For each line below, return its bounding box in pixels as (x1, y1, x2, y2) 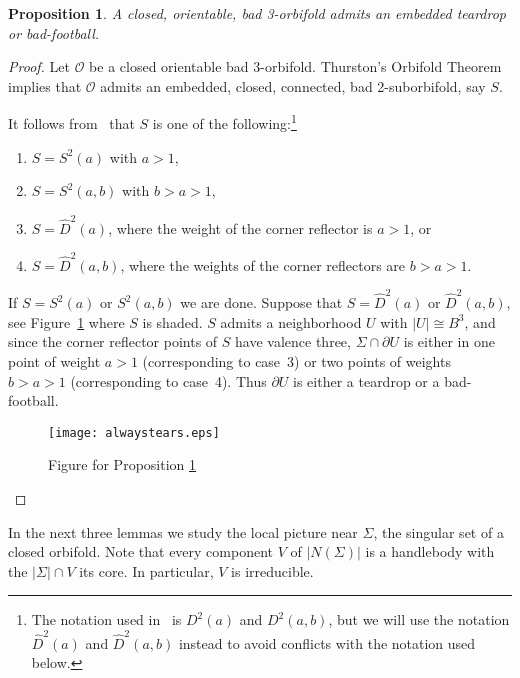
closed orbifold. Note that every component (8, 541, 273, 562)
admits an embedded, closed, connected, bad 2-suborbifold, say (100, 75, 486, 96)
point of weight (8, 350, 101, 371)
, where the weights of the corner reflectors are (120, 254, 406, 275)
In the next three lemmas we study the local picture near (8, 521, 358, 542)
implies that (8, 75, 82, 96)
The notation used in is (31, 609, 182, 630)
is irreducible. (231, 560, 314, 581)
